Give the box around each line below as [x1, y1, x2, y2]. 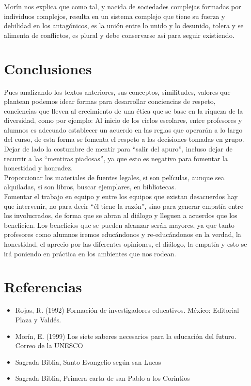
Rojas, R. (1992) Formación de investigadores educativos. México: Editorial [15, 305, 239, 315]
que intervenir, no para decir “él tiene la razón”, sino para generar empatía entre [4, 201, 243, 211]
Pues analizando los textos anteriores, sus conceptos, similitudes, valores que [4, 86, 231, 97]
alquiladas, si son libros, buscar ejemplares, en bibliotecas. [4, 182, 176, 192]
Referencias [4, 277, 82, 297]
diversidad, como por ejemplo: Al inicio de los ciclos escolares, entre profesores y [4, 115, 242, 125]
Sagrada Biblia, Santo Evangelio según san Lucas [15, 356, 161, 367]
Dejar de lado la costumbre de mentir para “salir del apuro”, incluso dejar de [4, 144, 233, 154]
